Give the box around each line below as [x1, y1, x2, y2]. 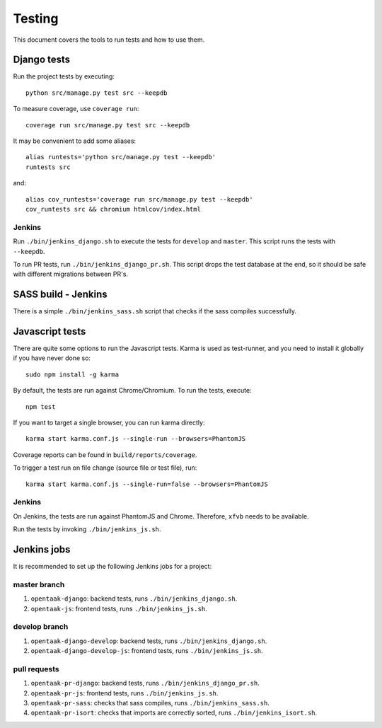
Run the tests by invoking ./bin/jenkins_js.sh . [13, 525, 161, 533]
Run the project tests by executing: [13, 72, 115, 81]
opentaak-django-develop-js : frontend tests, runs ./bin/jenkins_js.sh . [30, 647, 263, 655]
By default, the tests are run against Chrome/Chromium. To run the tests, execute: [13, 386, 252, 395]
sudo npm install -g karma [25, 370, 120, 379]
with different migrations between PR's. [13, 270, 129, 279]
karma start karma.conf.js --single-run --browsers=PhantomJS [25, 435, 246, 443]
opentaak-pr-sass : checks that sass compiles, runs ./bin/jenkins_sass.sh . [30, 699, 270, 707]
